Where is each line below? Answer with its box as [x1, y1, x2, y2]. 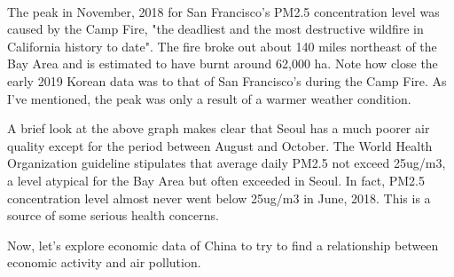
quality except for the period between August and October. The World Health [7, 136, 433, 154]
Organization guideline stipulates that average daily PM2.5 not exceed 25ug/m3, [7, 154, 446, 172]
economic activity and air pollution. [7, 253, 201, 272]
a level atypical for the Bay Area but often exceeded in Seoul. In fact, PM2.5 [7, 170, 426, 189]
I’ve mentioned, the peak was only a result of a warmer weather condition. [7, 89, 411, 107]
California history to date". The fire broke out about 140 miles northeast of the [7, 36, 437, 55]
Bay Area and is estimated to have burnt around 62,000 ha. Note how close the [7, 54, 438, 73]
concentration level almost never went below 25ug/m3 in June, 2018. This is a [7, 188, 431, 207]
